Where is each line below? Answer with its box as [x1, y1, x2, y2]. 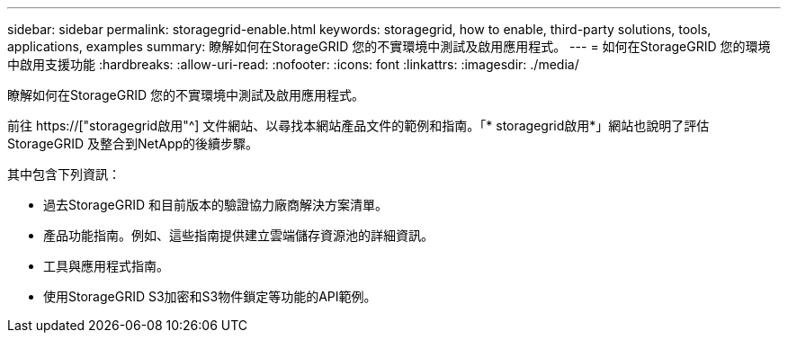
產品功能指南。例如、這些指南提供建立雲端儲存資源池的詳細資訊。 [43, 228, 434, 243]
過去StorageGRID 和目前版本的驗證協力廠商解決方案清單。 [43, 197, 388, 212]
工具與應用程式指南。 [43, 258, 169, 273]
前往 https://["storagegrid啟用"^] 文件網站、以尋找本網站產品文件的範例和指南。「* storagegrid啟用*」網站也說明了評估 [7, 118, 710, 133]
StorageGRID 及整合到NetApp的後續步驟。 [7, 136, 259, 151]
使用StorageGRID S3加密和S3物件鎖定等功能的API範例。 [43, 289, 377, 304]
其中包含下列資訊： [7, 166, 121, 182]
